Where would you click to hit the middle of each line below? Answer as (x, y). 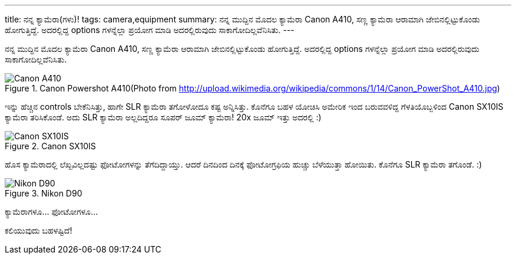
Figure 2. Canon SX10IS (50, 146)
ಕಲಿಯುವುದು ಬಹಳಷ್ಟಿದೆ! (39, 230)
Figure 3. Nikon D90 (44, 193)
